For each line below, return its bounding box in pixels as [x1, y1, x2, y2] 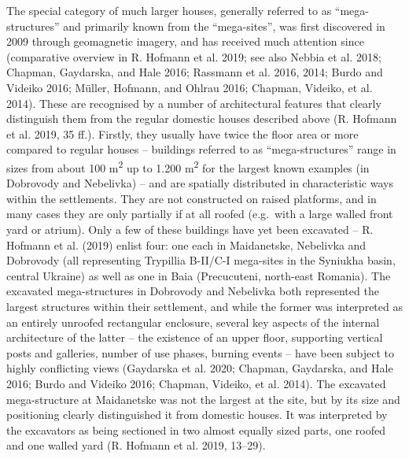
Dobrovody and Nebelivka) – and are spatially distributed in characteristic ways [6, 175, 393, 191]
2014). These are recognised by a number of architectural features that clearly [6, 94, 381, 111]
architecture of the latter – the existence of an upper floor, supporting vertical [6, 329, 383, 346]
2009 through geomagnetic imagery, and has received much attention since [6, 33, 364, 50]
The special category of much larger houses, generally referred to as [6, 2, 332, 18]
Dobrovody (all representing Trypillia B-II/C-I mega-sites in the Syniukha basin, [6, 252, 396, 268]
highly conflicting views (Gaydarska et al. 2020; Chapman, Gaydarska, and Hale [6, 360, 393, 376]
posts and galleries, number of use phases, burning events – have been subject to [6, 344, 395, 361]
